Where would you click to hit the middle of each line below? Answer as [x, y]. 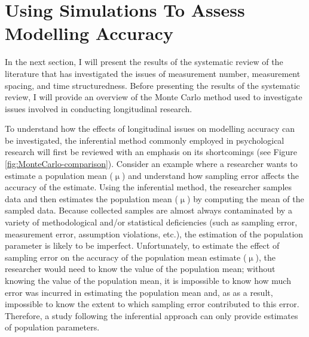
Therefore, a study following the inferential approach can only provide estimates [152, 315]
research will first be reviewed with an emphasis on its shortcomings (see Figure [151, 152]
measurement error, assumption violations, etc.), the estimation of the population [154, 234]
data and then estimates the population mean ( [91, 198]
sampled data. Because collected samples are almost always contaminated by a [149, 210]
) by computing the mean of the [246, 198]
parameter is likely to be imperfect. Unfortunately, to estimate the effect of [142, 245]
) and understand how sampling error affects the [211, 175]
